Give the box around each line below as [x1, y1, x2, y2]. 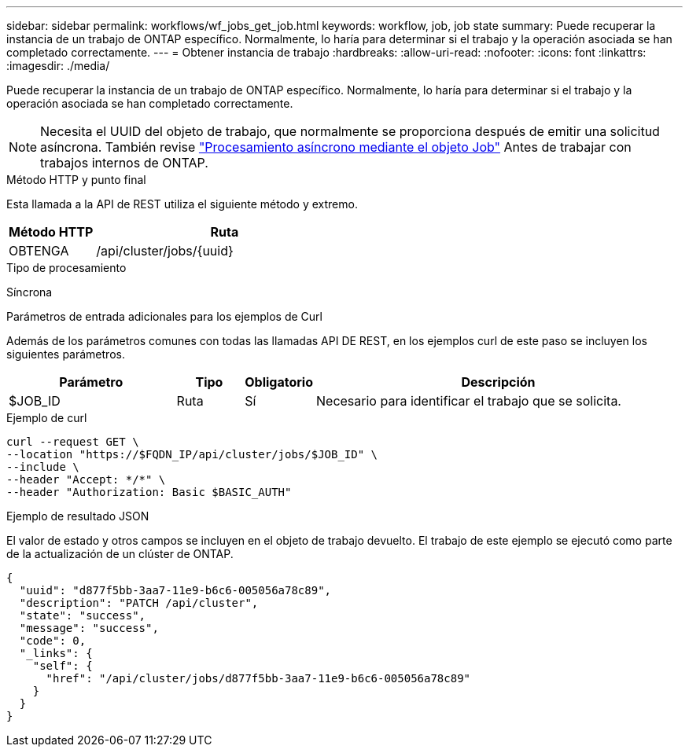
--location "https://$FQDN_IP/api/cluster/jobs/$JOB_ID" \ [6, 448, 378, 461]
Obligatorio [245, 374, 314, 390]
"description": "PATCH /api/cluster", [19, 597, 259, 609]
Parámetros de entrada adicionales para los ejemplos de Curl [6, 310, 322, 323]
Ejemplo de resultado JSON [6, 509, 149, 523]
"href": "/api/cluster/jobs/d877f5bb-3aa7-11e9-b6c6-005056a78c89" [46, 672, 471, 685]
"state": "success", [19, 609, 146, 622]
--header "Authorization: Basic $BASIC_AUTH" [6, 486, 292, 498]
